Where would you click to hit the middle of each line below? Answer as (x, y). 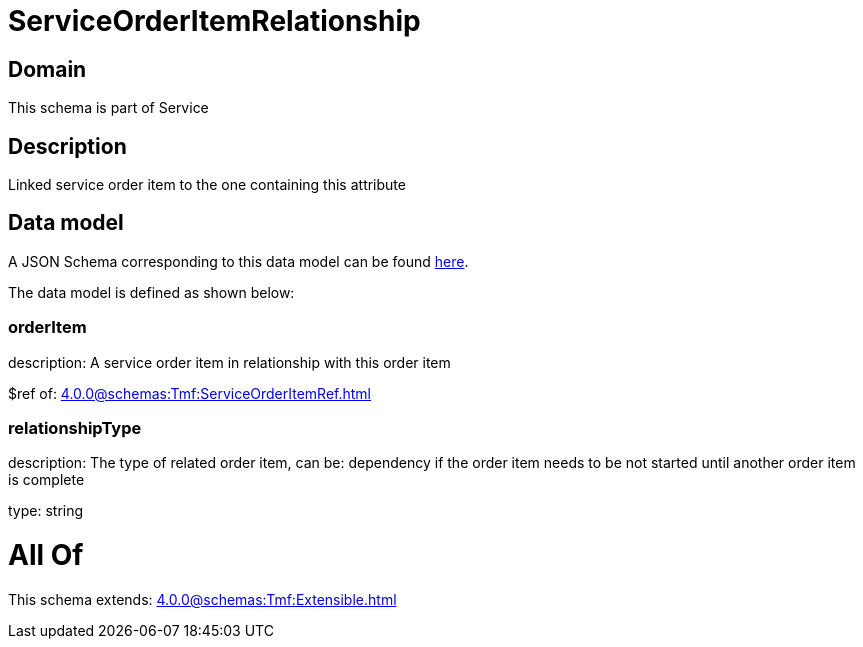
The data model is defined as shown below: (151, 292)
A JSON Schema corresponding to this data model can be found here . (238, 261)
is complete (46, 480)
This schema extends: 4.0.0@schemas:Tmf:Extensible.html (202, 599)
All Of (46, 555)
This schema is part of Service (108, 108)
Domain (47, 69)
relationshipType (75, 427)
